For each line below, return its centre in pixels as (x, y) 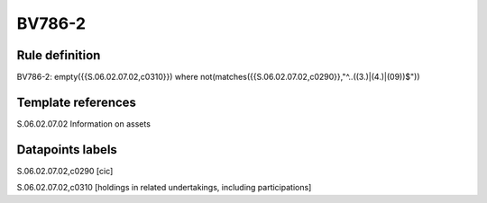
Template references (77, 102)
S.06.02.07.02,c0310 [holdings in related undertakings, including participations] (164, 188)
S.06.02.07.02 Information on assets (83, 124)
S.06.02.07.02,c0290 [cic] (65, 171)
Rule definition (59, 55)
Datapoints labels (67, 150)
